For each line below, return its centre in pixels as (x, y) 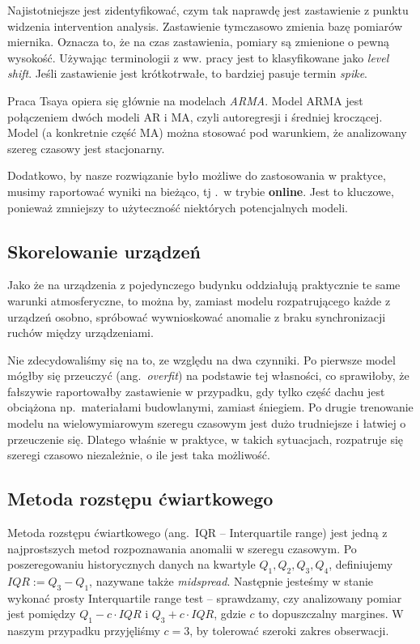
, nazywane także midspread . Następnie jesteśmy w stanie (231, 581)
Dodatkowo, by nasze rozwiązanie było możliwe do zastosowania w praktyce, (197, 175)
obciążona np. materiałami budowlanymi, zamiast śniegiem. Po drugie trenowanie (210, 407)
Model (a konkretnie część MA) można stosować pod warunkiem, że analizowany (207, 132)
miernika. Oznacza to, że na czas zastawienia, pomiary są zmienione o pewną (198, 42)
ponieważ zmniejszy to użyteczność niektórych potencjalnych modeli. (178, 207)
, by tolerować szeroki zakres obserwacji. (289, 631)
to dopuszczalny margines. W (331, 614)
